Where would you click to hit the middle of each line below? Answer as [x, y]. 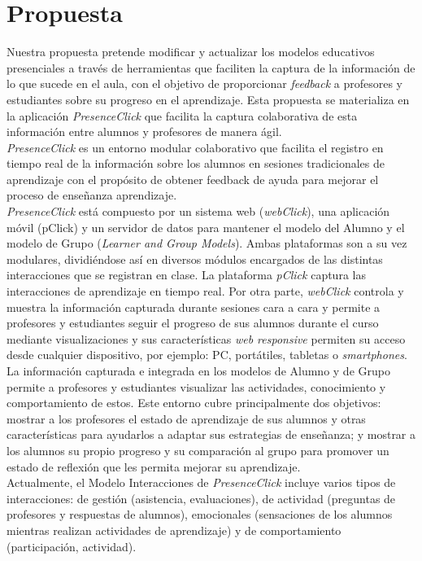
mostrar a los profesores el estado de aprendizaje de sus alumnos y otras [186, 418]
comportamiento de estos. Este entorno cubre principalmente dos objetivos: [194, 403]
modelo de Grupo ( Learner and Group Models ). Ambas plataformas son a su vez [207, 243]
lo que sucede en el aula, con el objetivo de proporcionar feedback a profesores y [204, 83]
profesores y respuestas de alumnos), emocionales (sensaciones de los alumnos [200, 514]
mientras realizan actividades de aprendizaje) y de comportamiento [174, 530]
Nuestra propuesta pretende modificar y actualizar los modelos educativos [191, 52]
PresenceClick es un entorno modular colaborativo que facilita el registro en [195, 147]
